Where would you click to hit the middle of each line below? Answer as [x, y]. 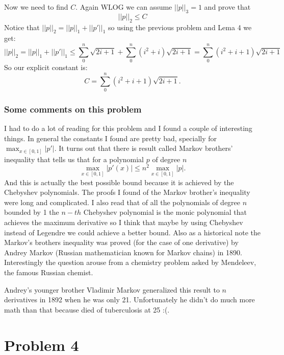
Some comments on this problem [73, 109]
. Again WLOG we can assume [124, 7]
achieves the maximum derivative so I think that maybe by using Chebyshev [124, 222]
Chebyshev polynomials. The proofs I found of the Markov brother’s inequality [127, 192]
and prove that [227, 7]
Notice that [22, 27]
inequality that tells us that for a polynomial [74, 159]
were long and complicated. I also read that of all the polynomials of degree [122, 202]
